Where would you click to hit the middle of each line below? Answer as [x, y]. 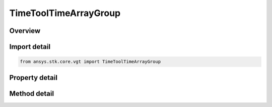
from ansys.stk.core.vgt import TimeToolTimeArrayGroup [90, 62]
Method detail [32, 93]
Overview [25, 31]
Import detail [30, 47]
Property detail [33, 77]
